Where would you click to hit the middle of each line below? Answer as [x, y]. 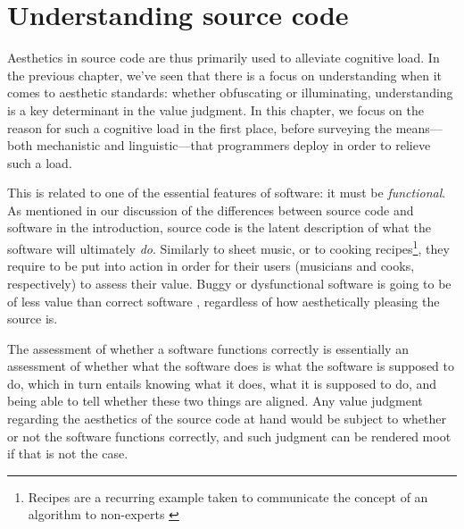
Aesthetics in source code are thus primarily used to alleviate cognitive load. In [224, 58]
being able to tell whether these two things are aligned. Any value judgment [215, 401]
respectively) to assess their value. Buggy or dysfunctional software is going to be [229, 283]
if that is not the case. [68, 453]
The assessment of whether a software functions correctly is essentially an [208, 348]
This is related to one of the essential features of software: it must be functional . [227, 193]
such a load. [40, 162]
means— [419, 127]
